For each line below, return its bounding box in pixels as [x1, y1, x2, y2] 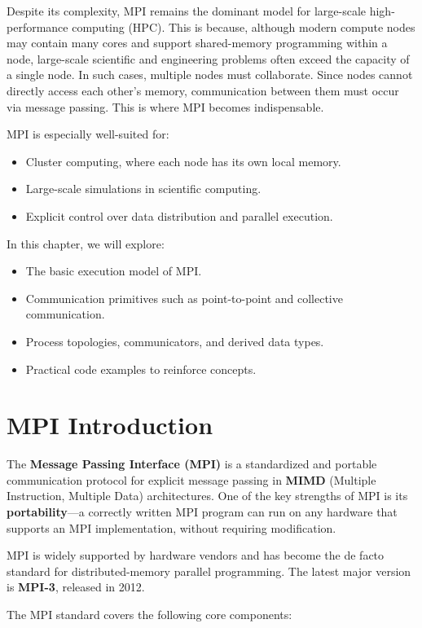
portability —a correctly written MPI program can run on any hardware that [7, 503, 398, 520]
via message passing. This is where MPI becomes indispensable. [7, 98, 324, 115]
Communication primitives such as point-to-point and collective [25, 289, 343, 306]
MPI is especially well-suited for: [7, 125, 169, 143]
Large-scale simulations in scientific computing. [25, 180, 262, 197]
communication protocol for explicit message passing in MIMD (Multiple [7, 471, 376, 488]
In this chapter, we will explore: [7, 235, 165, 252]
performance [7, 18, 68, 35]
